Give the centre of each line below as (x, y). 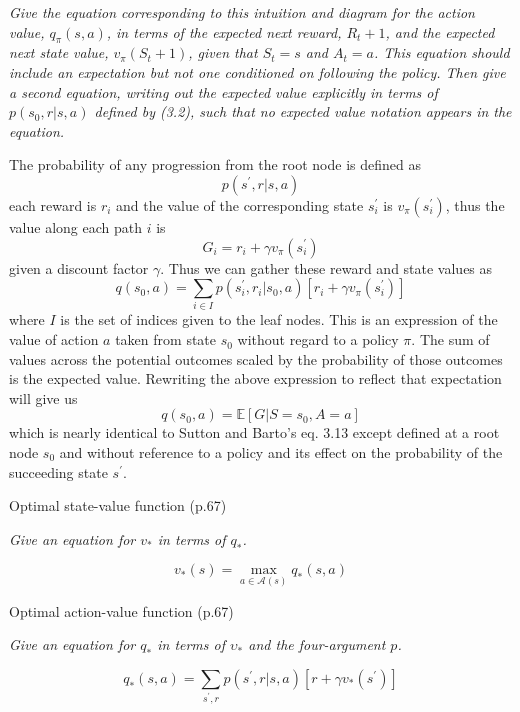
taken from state (166, 339)
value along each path (75, 226)
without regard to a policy (318, 339)
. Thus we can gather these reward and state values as (326, 267)
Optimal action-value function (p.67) (121, 610)
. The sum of (450, 339)
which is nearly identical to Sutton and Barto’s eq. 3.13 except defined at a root (254, 432)
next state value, (59, 52)
